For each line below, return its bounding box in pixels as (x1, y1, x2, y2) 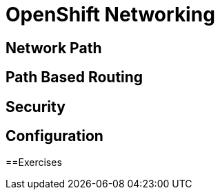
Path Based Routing (6, 68, 143, 86)
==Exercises (6, 156, 62, 169)
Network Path (6, 39, 102, 57)
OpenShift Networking (6, 3, 215, 26)
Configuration (6, 127, 103, 145)
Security (6, 98, 66, 115)
